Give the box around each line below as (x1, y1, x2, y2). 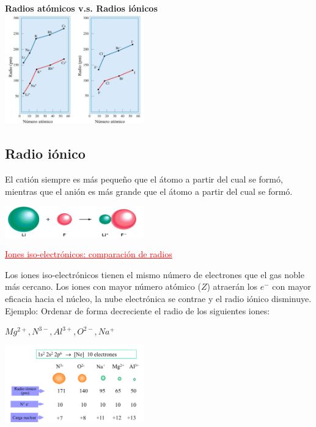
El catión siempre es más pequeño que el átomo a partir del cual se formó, (5, 172, 283, 185)
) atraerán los (207, 280, 258, 293)
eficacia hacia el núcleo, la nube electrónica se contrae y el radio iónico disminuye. (5, 292, 312, 305)
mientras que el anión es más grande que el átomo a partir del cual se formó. (5, 184, 293, 197)
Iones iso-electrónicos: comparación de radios (5, 248, 172, 260)
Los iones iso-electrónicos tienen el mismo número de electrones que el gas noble (5, 268, 304, 281)
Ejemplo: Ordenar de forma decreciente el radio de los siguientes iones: (5, 304, 270, 317)
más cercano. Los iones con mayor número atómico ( (5, 280, 201, 293)
